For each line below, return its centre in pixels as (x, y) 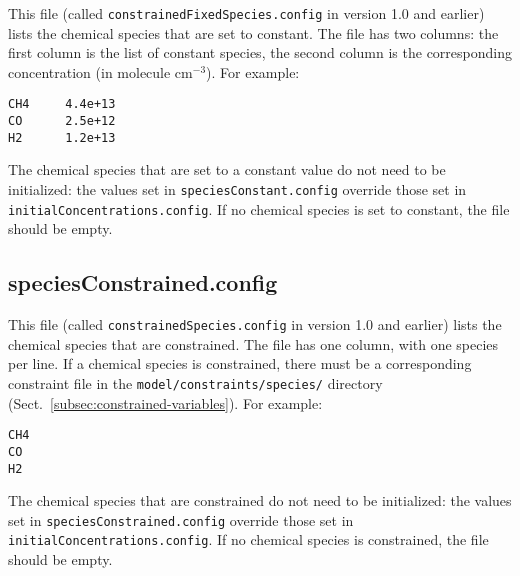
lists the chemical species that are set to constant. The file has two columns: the (253, 32)
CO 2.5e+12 (62, 121)
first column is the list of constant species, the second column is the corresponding (260, 52)
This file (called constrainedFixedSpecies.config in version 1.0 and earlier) (246, 13)
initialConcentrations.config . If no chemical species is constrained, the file (248, 539)
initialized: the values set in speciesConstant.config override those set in (237, 189)
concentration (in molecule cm (100, 71)
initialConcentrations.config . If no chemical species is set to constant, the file (259, 208)
